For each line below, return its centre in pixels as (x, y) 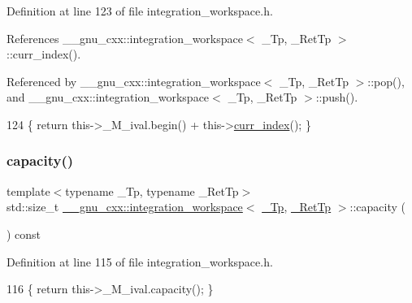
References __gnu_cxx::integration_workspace (125, 38)
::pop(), (386, 81)
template (28, 190)
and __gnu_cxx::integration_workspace (108, 97)
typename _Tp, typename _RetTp (152, 190)
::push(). (337, 97)
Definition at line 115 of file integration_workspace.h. (140, 261)
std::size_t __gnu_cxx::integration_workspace (125, 207)
